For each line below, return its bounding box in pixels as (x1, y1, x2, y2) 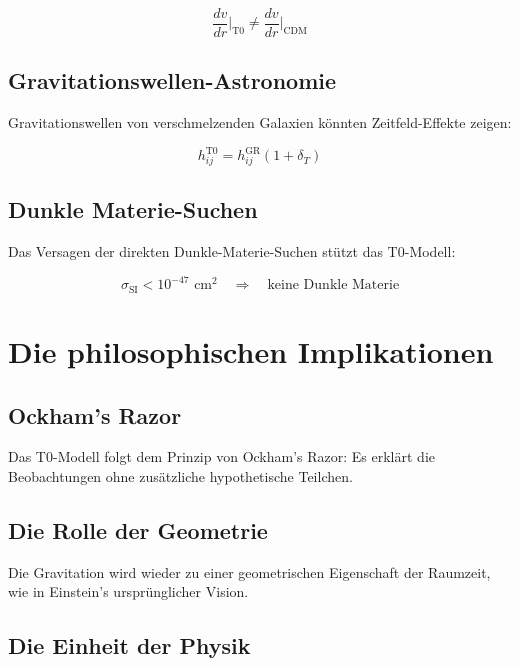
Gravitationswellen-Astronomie (8, 65, 337, 96)
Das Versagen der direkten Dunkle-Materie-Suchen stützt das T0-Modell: (8, 241, 456, 262)
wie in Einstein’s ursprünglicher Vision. (8, 581, 249, 602)
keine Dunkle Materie (267, 278, 400, 293)
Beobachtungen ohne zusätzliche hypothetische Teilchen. (8, 466, 353, 487)
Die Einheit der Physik (8, 630, 251, 661)
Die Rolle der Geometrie (8, 515, 268, 545)
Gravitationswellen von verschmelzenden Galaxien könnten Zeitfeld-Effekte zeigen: (8, 112, 512, 133)
